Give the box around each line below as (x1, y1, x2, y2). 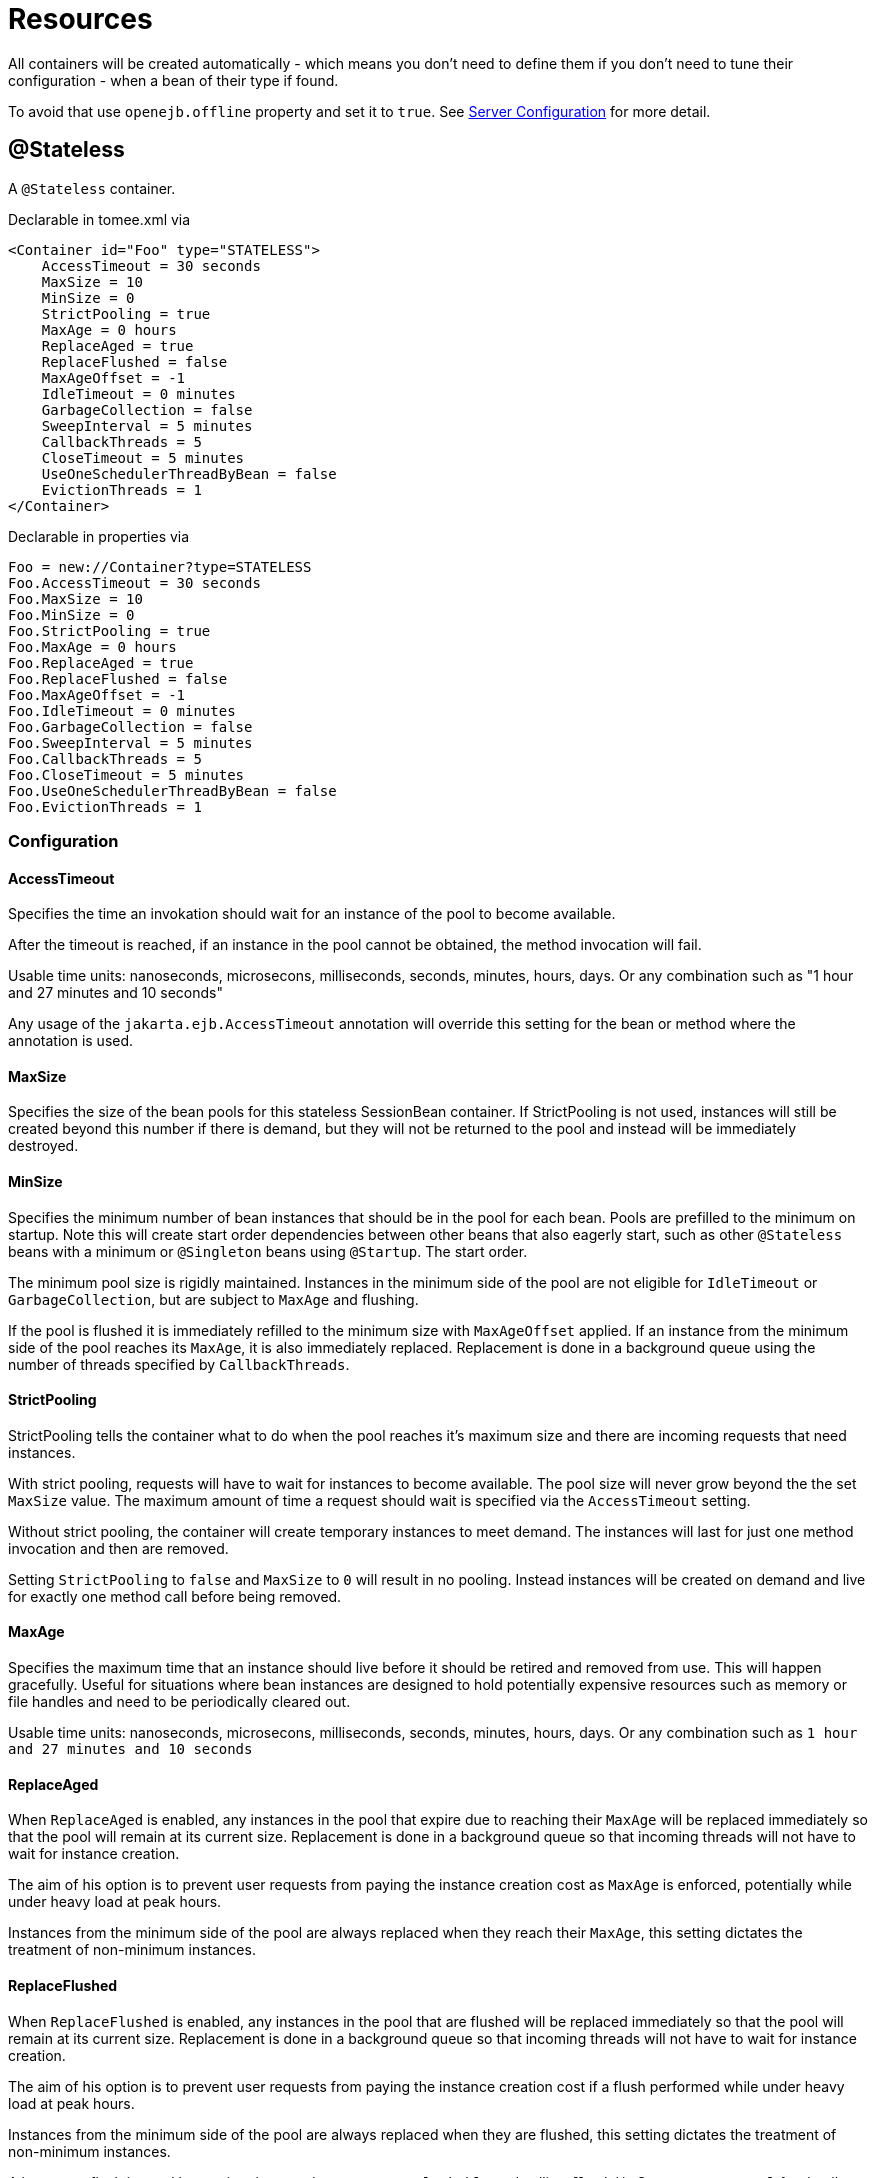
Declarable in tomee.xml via (8, 210, 191, 228)
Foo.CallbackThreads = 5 (8, 750, 202, 767)
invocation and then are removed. (8, 1539, 229, 1557)
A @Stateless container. (8, 179, 176, 197)
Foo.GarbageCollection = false (8, 718, 253, 735)
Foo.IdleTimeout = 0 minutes (8, 702, 236, 719)
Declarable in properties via (8, 527, 190, 545)
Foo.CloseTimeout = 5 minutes (8, 766, 245, 783)
